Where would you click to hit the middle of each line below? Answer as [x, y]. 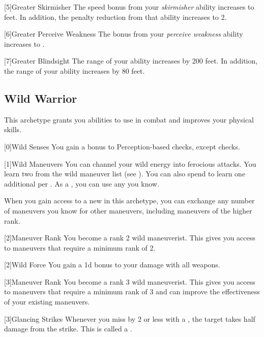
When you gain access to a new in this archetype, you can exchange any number [129, 201]
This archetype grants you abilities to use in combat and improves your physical [129, 119]
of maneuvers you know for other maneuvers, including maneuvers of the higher [128, 210]
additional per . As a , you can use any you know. [82, 183]
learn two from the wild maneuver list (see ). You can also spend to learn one [125, 174]
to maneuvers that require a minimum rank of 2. [80, 247]
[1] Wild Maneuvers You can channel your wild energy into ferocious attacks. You [130, 163]
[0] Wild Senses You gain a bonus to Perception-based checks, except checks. [122, 146]
